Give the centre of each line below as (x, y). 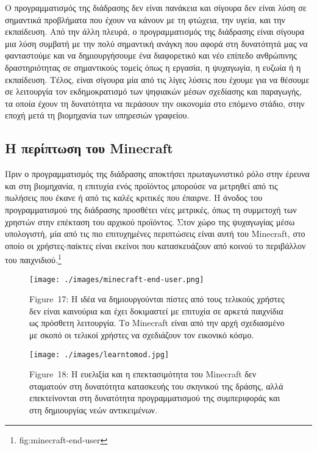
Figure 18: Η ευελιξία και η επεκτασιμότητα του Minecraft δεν (143, 374)
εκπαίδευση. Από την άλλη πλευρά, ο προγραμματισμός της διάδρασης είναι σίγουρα (155, 31)
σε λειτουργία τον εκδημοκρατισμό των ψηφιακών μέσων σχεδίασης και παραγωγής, (153, 91)
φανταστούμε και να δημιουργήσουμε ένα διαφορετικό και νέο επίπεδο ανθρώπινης (151, 55)
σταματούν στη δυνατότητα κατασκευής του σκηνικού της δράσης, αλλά (156, 386)
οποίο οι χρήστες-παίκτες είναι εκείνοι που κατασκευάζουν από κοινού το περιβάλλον (155, 245)
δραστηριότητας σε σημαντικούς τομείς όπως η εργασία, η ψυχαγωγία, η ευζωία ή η (153, 67)
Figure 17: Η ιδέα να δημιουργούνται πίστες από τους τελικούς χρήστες (157, 299)
